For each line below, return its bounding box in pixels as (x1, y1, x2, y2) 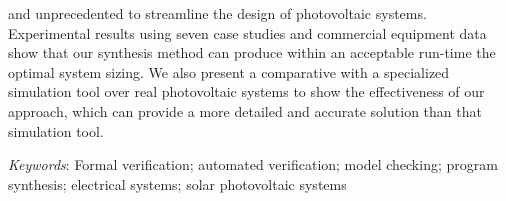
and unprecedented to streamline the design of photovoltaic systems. (8, 3, 427, 23)
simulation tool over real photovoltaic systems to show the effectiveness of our (8, 81, 485, 102)
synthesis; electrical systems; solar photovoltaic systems (8, 173, 347, 194)
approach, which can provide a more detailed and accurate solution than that (8, 100, 482, 121)
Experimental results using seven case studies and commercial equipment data (8, 22, 487, 43)
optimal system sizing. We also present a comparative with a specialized (8, 61, 450, 82)
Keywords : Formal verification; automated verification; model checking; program (8, 154, 498, 175)
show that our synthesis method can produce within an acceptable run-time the (8, 42, 496, 63)
